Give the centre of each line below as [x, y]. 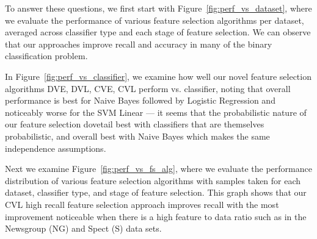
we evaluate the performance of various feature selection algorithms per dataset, [155, 20]
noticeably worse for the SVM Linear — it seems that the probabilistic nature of [156, 112]
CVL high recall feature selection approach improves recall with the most [142, 204]
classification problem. [46, 56]
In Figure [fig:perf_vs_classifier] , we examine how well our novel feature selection [158, 76]
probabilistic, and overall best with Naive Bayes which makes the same [137, 136]
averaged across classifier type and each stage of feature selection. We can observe [158, 32]
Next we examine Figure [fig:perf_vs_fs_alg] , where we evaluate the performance [158, 169]
